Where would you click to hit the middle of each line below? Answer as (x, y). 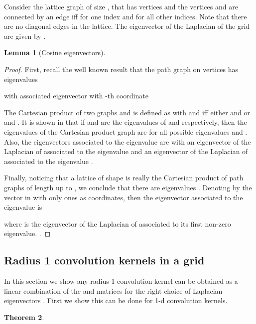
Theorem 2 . (24, 317)
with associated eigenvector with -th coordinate (76, 96)
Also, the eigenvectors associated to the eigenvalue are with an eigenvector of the (128, 141)
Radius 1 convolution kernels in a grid (104, 260)
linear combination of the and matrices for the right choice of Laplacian (113, 290)
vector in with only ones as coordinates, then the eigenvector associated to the (124, 197)
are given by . (25, 36)
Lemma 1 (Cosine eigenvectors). (55, 52)
